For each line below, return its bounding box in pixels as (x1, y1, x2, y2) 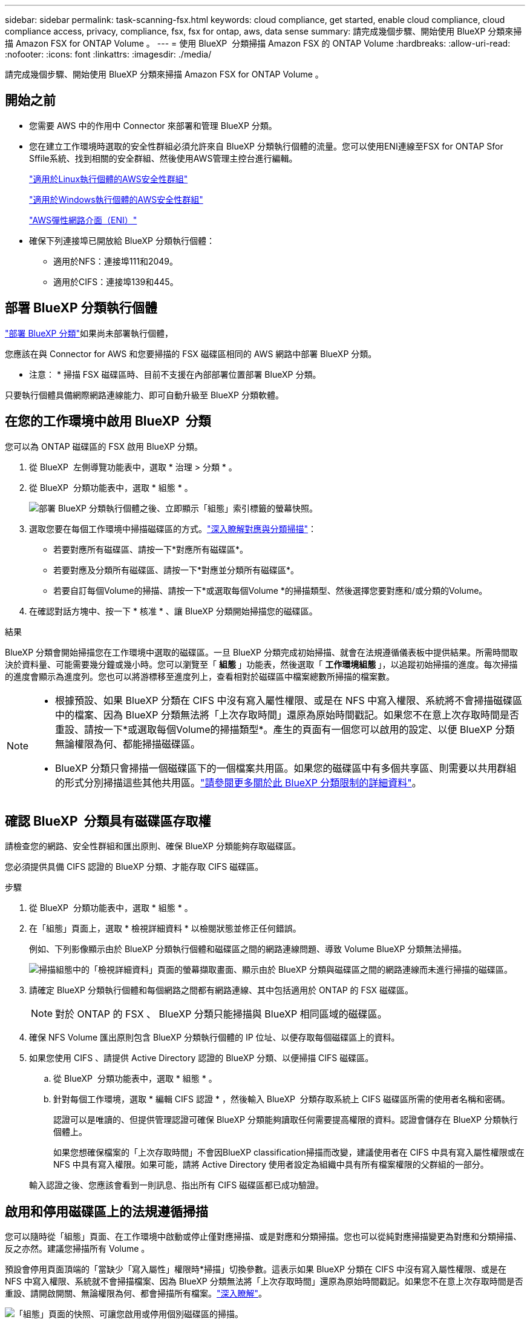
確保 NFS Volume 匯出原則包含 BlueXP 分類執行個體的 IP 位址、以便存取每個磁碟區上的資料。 (29, 1032, 400, 1043)
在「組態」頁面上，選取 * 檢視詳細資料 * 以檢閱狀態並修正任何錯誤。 (29, 923, 301, 934)
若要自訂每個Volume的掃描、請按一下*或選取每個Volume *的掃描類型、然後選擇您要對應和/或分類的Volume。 (53, 585, 488, 596)
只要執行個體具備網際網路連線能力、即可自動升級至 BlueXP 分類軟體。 (5, 389, 284, 400)
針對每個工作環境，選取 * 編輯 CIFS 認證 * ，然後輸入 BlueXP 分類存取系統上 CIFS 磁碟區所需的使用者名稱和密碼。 (53, 1094, 510, 1105)
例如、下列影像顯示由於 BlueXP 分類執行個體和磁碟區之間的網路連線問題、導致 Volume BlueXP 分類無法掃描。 (29, 944, 467, 955)
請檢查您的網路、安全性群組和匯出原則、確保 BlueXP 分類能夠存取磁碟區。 (5, 841, 301, 852)
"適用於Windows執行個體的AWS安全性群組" (29, 194, 203, 205)
